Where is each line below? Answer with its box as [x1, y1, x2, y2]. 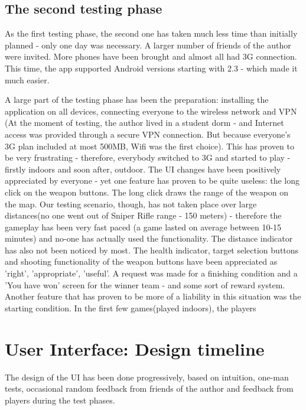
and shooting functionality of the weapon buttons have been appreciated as [5, 255, 278, 268]
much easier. [5, 73, 50, 86]
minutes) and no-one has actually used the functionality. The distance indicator [5, 232, 293, 245]
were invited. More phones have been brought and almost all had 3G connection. [5, 50, 297, 63]
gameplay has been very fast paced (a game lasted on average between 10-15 [5, 220, 282, 233]
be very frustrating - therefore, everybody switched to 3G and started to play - [5, 151, 291, 164]
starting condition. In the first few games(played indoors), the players [5, 301, 256, 314]
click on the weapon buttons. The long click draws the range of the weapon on [5, 186, 289, 198]
